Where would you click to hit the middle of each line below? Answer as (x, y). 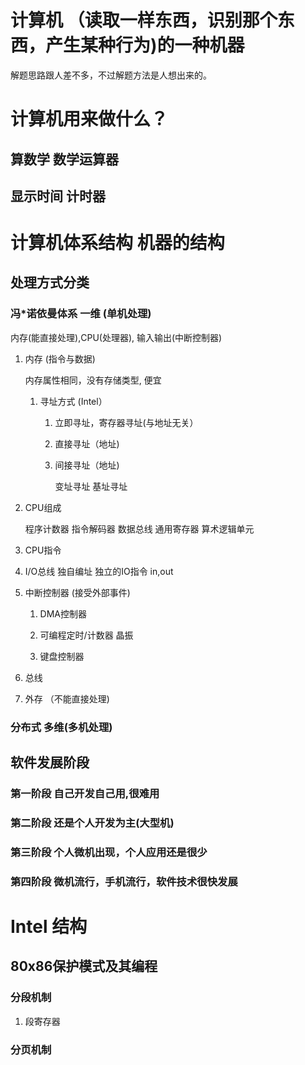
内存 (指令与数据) (60, 358)
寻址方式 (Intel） (73, 401)
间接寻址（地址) (87, 465)
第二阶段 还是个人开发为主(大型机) (92, 823)
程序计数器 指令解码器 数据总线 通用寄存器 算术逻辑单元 (139, 528)
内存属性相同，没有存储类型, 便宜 (93, 380)
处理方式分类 (50, 282)
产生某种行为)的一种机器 (145, 45)
